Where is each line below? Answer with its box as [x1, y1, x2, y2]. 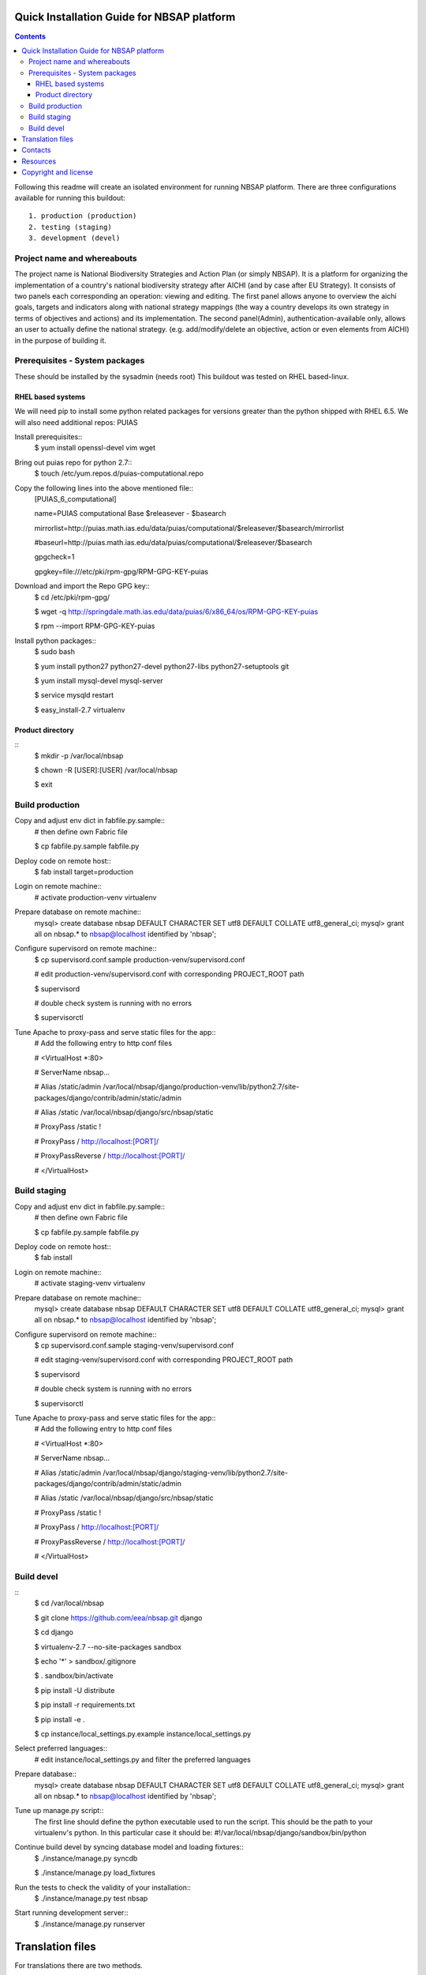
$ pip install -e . [34, 1714, 86, 1724]
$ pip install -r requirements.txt [34, 1700, 136, 1710]
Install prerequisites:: [14, 431, 83, 442]
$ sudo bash [34, 647, 75, 656]
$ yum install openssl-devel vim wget [34, 443, 156, 453]
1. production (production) [28, 212, 137, 220]
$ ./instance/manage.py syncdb [34, 1853, 138, 1863]
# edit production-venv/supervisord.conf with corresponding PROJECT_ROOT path [34, 969, 305, 979]
